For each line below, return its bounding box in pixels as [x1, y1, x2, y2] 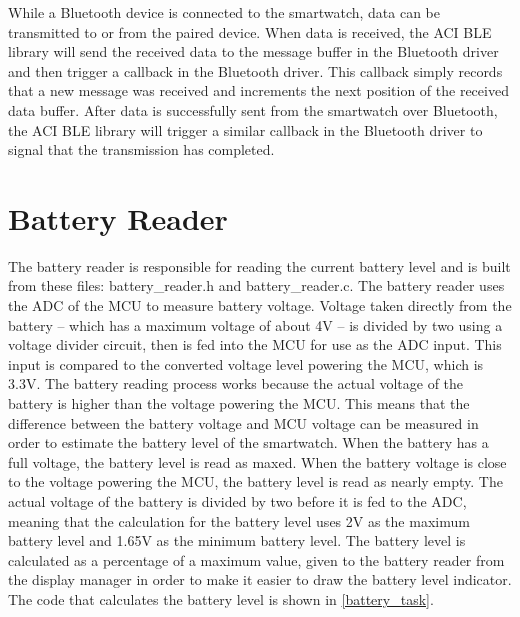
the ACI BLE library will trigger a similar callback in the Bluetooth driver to [8, 119, 483, 140]
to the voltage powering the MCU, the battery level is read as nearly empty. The [8, 471, 503, 492]
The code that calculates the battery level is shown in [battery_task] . [8, 588, 434, 609]
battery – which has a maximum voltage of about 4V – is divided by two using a [8, 314, 503, 335]
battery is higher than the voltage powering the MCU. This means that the [8, 393, 470, 414]
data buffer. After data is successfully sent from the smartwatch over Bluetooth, [8, 99, 498, 120]
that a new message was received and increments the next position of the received [8, 80, 509, 101]
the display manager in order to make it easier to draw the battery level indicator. [8, 569, 512, 590]
